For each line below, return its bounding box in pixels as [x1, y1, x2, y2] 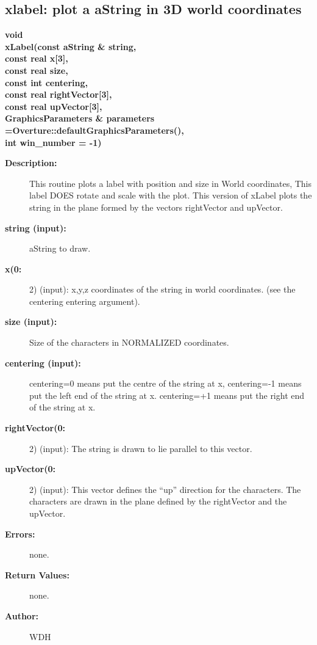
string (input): [5, 221, 66, 234]
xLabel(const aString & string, [5, 40, 137, 53]
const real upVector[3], [5, 100, 102, 112]
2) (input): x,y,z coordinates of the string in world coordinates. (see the [29, 283, 296, 296]
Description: [5, 156, 57, 169]
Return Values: [5, 568, 69, 581]
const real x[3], [5, 52, 68, 65]
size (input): [5, 315, 57, 328]
